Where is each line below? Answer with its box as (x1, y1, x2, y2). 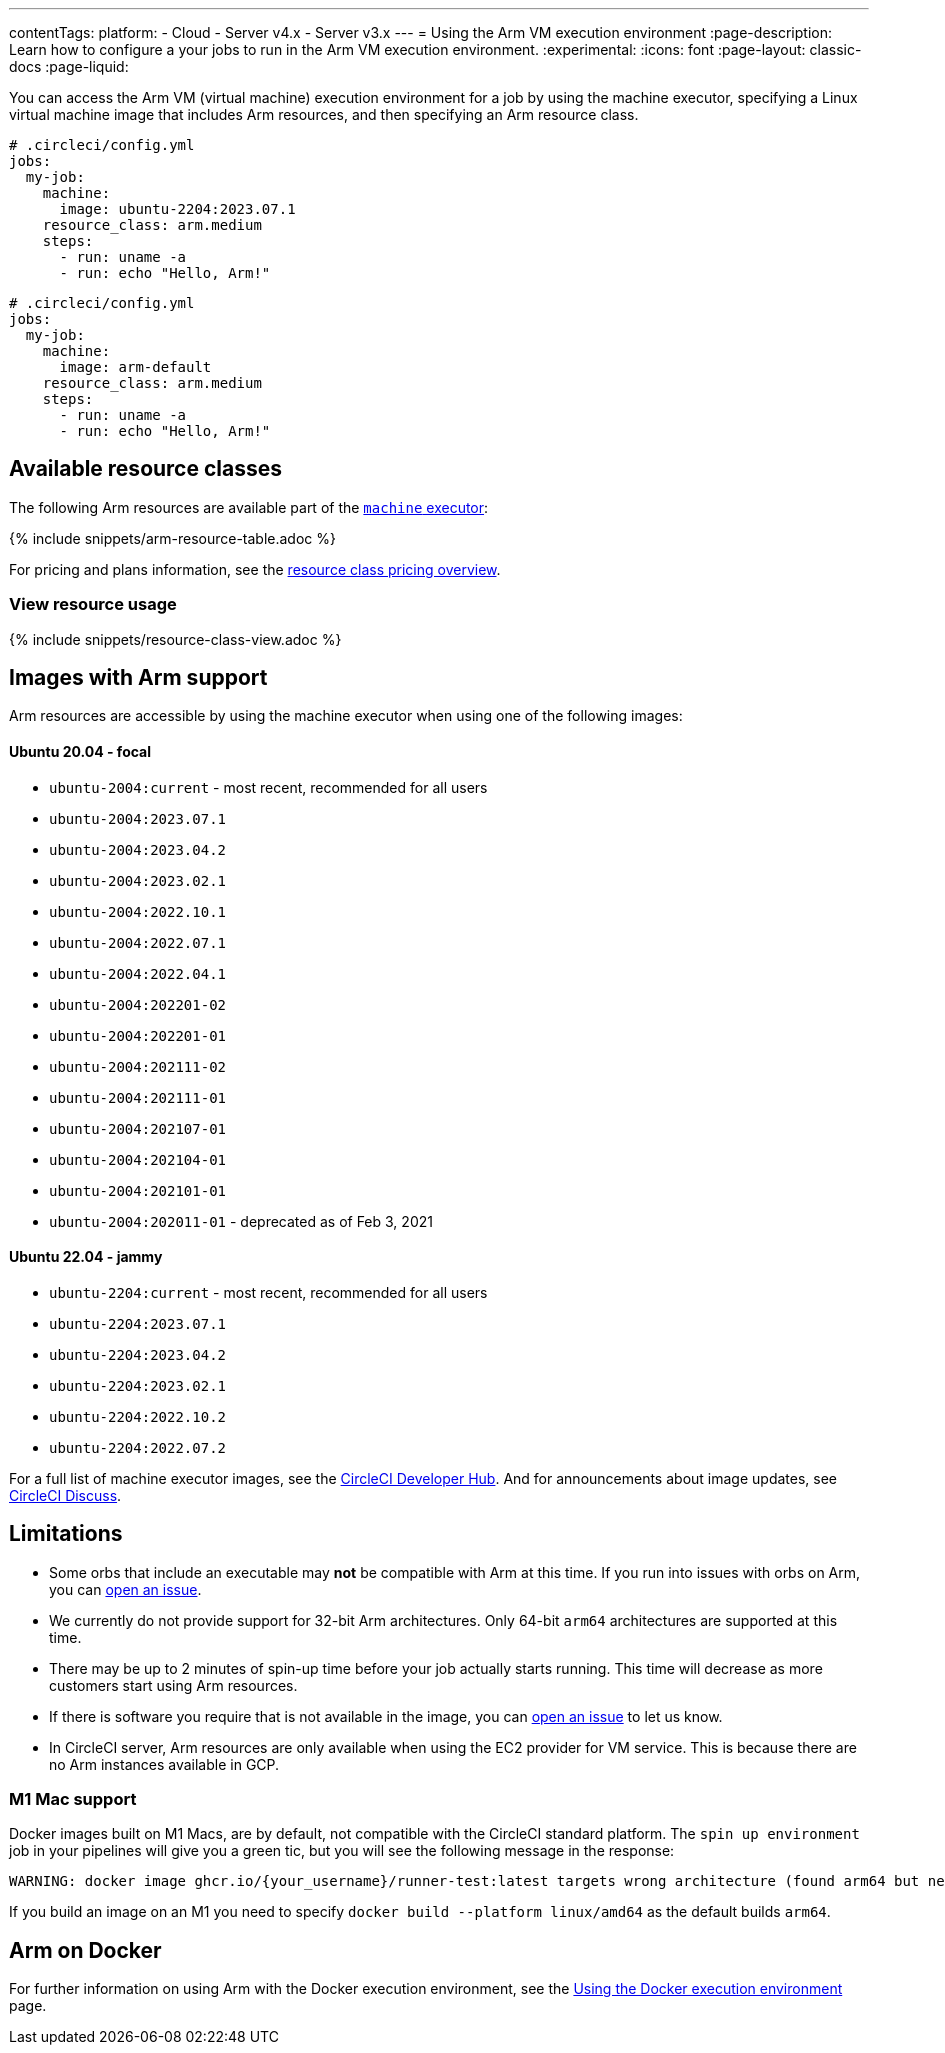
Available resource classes (9, 456, 282, 482)
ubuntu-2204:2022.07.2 (49, 1439, 227, 1456)
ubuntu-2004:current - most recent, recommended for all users (49, 778, 488, 796)
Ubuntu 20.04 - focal (9, 743, 152, 761)
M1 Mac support (9, 1789, 137, 1810)
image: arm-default (59, 359, 212, 375)
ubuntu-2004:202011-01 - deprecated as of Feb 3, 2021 (49, 1212, 433, 1230)
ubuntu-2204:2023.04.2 (49, 1346, 227, 1363)
